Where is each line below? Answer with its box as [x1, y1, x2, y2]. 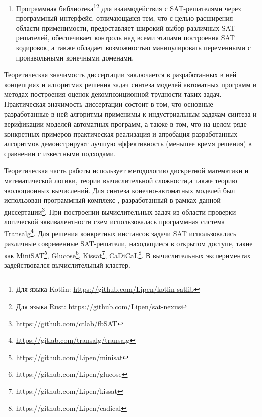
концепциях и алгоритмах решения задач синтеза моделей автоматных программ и [4, 79, 257, 89]
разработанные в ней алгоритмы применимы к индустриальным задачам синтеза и [4, 108, 257, 119]
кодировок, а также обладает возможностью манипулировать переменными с [16, 42, 251, 53]
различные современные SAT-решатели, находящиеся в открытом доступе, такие [4, 238, 253, 249]
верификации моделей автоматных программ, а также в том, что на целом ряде [4, 118, 247, 129]
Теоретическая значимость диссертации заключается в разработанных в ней [4, 69, 237, 80]
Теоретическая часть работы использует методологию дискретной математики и [4, 165, 249, 175]
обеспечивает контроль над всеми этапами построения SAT [52, 32, 235, 43]
